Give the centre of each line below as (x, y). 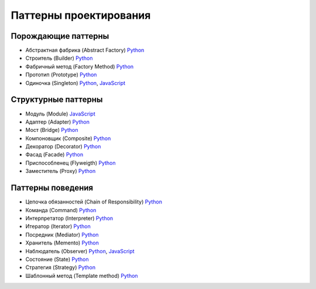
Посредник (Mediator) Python (62, 234)
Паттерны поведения (52, 188)
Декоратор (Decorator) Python (63, 147)
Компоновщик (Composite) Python (68, 138)
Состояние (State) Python (57, 259)
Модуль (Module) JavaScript (61, 114)
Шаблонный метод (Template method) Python (82, 276)
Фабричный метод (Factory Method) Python (80, 66)
